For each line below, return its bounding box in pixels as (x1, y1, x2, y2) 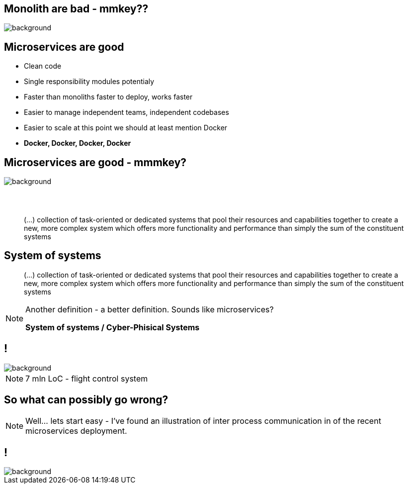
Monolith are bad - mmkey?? (4, 2, 149, 15)
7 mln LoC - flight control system (25, 373, 148, 384)
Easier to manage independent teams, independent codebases (24, 108, 229, 117)
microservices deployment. (25, 426, 127, 436)
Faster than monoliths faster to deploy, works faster (24, 93, 193, 101)
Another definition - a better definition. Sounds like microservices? (25, 304, 274, 314)
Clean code (24, 62, 62, 71)
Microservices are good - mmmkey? (4, 156, 187, 169)
